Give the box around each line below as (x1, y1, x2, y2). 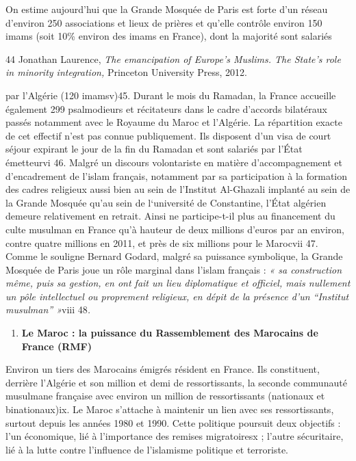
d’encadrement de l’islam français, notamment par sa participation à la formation (5, 168, 347, 183)
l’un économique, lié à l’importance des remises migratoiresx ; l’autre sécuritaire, (5, 429, 344, 443)
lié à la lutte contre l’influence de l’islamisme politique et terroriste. (5, 442, 288, 456)
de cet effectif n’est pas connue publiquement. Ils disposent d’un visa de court (5, 128, 331, 142)
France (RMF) (21, 339, 92, 353)
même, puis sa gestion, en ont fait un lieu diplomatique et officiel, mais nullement (5, 276, 351, 290)
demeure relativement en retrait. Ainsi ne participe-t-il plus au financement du (5, 209, 335, 223)
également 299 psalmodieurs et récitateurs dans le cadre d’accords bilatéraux (5, 101, 327, 116)
